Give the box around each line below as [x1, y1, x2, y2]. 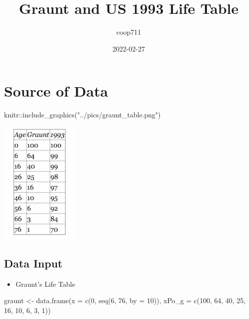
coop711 [116, 27, 141, 37]
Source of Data [4, 81, 108, 101]
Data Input [4, 255, 63, 270]
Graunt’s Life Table [15, 278, 75, 289]
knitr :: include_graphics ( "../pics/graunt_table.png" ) [4, 109, 161, 120]
